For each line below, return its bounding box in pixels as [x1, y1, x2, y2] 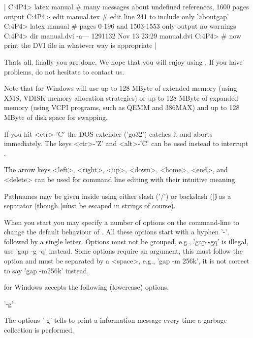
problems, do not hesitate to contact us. [4, 66, 125, 76]
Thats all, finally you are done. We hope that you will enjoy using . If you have [4, 56, 243, 67]
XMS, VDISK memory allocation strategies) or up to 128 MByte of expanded [4, 92, 238, 103]
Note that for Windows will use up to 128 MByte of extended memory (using [4, 83, 237, 93]
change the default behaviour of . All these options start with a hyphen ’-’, [4, 226, 229, 237]
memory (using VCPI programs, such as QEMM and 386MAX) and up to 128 [4, 102, 240, 113]
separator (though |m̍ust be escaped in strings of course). [4, 200, 176, 211]
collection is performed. [4, 325, 74, 335]
